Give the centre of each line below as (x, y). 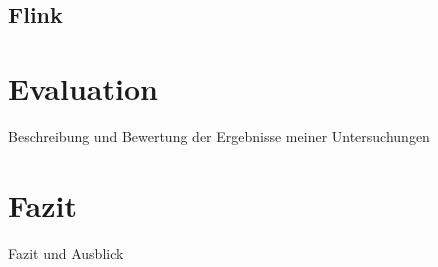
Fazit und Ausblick (66, 252)
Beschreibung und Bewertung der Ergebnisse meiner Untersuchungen (219, 135)
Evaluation (83, 87)
